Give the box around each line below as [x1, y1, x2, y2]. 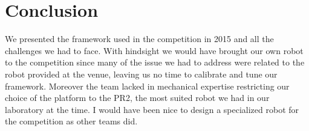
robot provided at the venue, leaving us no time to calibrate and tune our [5, 67, 278, 80]
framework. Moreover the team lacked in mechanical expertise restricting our [5, 79, 290, 92]
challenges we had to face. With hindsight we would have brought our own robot [5, 44, 304, 56]
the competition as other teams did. [5, 115, 138, 127]
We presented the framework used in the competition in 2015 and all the [5, 32, 274, 45]
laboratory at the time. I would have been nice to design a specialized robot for [5, 103, 299, 115]
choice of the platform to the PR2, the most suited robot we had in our [5, 91, 270, 104]
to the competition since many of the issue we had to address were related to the [5, 56, 305, 69]
